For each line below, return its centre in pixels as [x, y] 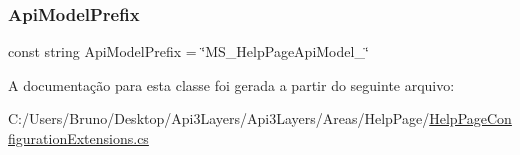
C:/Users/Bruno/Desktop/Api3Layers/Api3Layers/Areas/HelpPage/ [219, 118]
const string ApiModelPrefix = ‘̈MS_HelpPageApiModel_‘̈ [188, 51]
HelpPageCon [470, 118]
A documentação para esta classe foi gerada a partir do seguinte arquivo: [231, 84]
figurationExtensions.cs [78, 138]
